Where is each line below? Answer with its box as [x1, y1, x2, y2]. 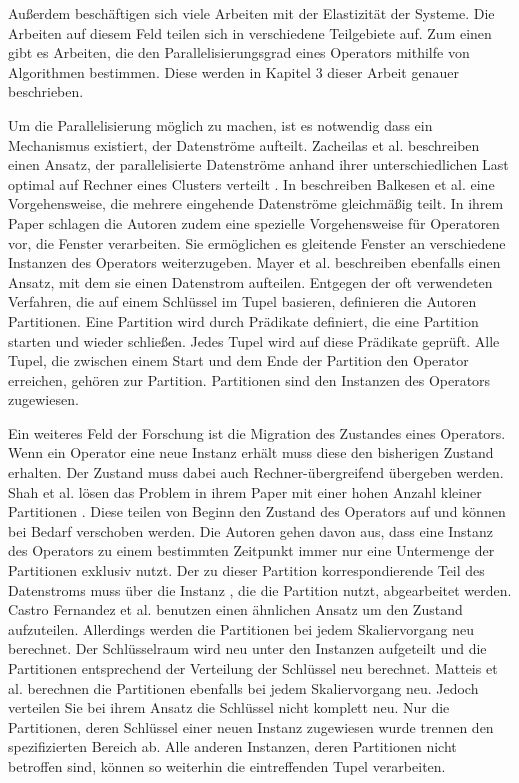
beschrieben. [8, 81, 84, 102]
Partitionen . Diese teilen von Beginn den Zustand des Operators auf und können [8, 501, 506, 522]
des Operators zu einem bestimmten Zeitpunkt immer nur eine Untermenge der [8, 540, 495, 561]
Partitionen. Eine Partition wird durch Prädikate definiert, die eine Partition [8, 310, 479, 331]
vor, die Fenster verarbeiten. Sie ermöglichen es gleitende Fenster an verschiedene [8, 232, 506, 253]
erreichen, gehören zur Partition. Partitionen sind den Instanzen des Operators [8, 369, 491, 390]
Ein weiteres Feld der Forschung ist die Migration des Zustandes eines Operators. [8, 422, 506, 443]
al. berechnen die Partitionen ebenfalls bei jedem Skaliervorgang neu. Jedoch [8, 677, 479, 698]
